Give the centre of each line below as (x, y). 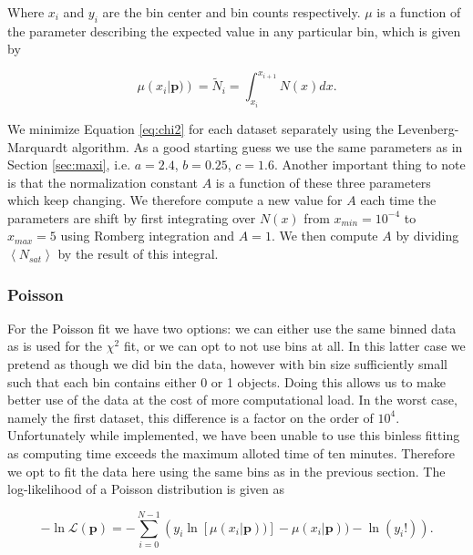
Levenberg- (428, 128)
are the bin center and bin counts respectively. (231, 12)
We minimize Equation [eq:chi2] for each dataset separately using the (201, 128)
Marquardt (38, 146)
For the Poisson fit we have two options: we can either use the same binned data (232, 328)
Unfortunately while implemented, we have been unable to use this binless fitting (234, 435)
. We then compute (324, 236)
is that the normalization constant (103, 182)
